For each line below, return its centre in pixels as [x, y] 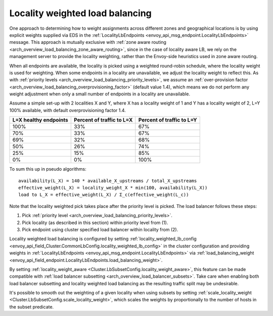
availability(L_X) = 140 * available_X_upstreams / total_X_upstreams [108, 181]
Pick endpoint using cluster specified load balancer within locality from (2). [100, 229]
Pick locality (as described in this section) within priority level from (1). [95, 223]
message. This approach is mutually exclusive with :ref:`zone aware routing [88, 42]
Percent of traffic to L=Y [168, 120]
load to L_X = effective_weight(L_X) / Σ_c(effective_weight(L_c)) [104, 195]
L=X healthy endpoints [40, 120]
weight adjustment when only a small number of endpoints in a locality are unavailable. [100, 94]
